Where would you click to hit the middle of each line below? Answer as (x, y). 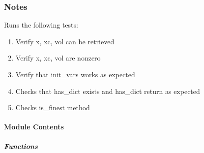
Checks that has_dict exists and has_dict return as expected (108, 91)
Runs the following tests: (41, 25)
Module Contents (34, 127)
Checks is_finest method (53, 107)
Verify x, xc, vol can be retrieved (65, 41)
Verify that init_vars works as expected (75, 74)
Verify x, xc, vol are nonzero (58, 58)
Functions (21, 146)
